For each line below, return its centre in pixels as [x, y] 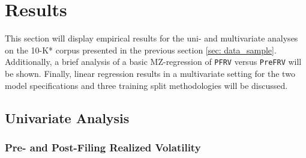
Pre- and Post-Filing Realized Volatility [103, 147]
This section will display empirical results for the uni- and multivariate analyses [151, 38]
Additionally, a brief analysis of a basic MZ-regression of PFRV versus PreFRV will [153, 62]
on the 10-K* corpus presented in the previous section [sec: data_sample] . [141, 50]
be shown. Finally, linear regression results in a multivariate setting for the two [150, 73]
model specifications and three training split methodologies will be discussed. [146, 85]
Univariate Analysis [67, 117]
